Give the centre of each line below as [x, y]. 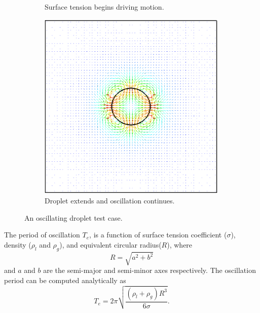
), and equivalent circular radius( [110, 244]
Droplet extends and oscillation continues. [110, 201]
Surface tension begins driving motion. [104, 7]
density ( [18, 244]
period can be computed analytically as [65, 280]
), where [180, 244]
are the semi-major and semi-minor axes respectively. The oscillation [150, 270]
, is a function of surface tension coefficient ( [158, 235]
